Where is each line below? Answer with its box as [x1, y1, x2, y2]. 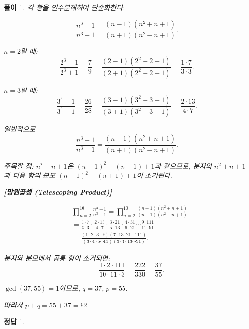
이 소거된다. [136, 170, 172, 180]
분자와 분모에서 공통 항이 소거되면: [4, 252, 110, 263]
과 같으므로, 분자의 [154, 160, 212, 171]
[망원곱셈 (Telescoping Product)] [4, 187, 112, 197]
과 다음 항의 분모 [4, 170, 56, 180]
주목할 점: [4, 160, 34, 171]
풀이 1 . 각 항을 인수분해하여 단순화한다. [4, 2, 125, 12]
